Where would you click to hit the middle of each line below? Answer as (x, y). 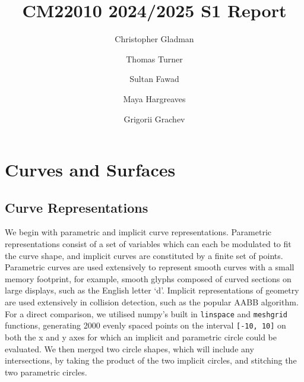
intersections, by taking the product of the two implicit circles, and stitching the (151, 360)
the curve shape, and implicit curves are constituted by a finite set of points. (144, 255)
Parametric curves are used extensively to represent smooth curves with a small (150, 267)
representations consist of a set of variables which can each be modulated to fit (148, 244)
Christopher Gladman (154, 39)
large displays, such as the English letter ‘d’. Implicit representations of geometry (152, 290)
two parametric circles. (46, 372)
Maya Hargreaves (154, 98)
